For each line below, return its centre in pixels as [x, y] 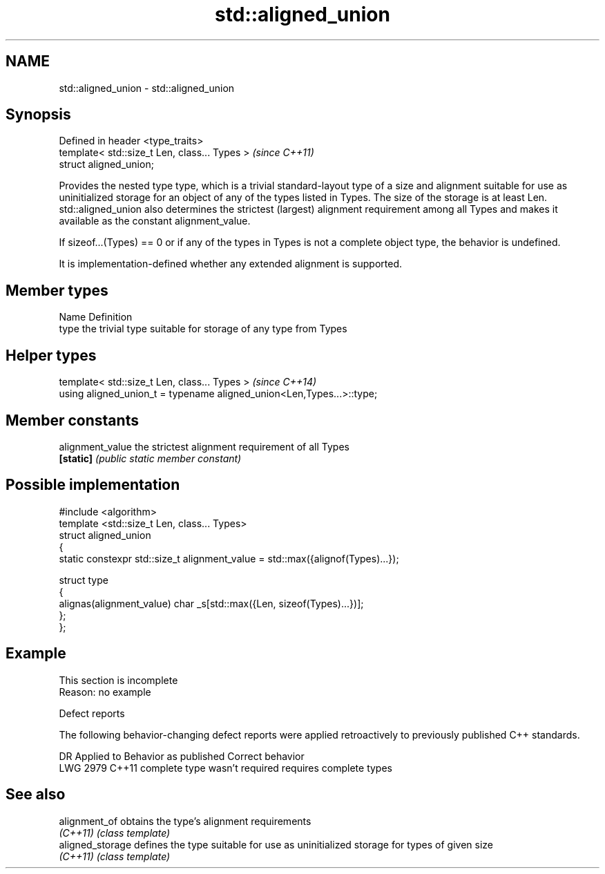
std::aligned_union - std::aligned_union [147, 88]
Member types [57, 290]
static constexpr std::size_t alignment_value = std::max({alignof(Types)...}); [229, 558]
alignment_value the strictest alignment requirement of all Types [204, 446]
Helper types [51, 355]
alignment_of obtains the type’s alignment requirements [185, 821]
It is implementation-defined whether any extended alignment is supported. [230, 264]
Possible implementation [93, 485]
